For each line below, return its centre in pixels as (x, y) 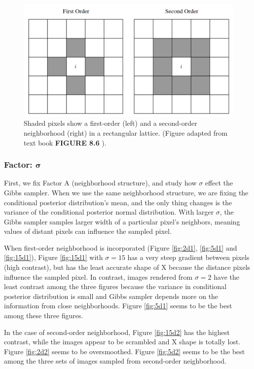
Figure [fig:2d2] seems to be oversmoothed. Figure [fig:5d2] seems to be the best (125, 351)
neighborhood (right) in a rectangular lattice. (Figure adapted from (126, 132)
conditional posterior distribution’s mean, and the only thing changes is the (118, 202)
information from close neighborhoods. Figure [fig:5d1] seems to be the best (118, 306)
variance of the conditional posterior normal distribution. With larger (109, 212)
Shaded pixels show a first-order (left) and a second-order (110, 123)
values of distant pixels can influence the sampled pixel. (88, 231)
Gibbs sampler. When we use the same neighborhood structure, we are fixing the (126, 192)
